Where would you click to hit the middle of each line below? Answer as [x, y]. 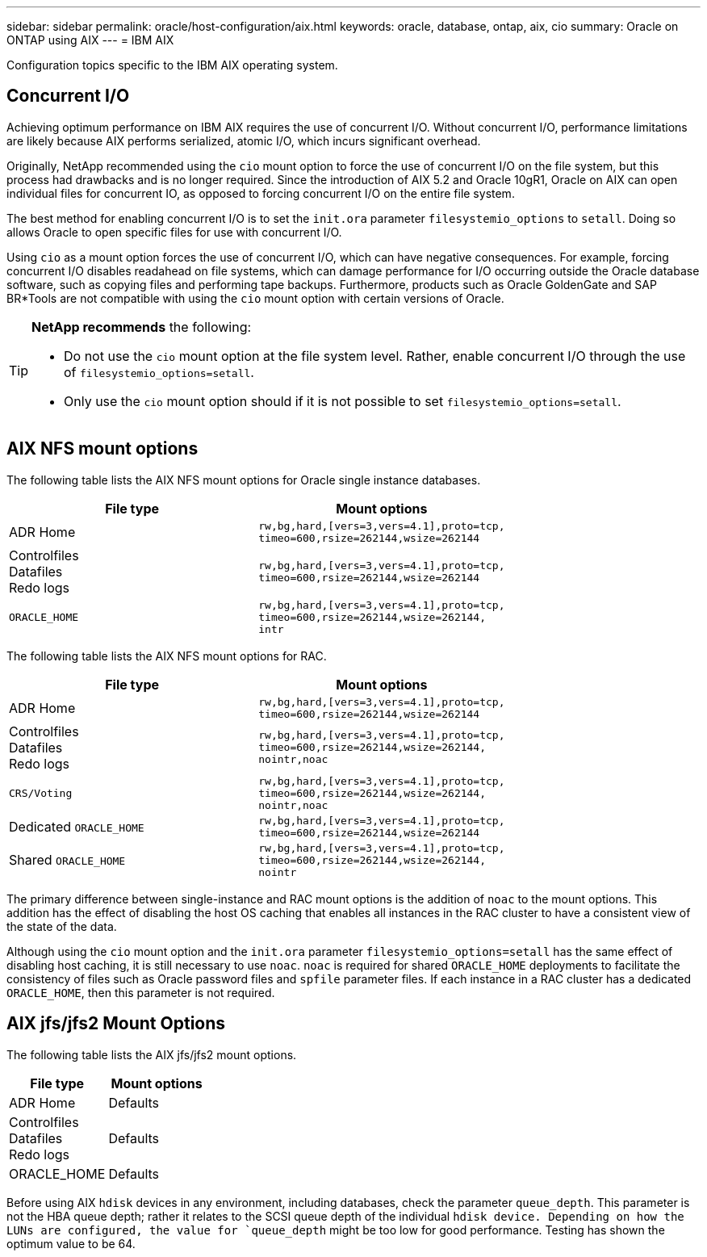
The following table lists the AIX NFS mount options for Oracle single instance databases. [244, 480]
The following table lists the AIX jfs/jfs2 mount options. [152, 1054]
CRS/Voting [41, 793]
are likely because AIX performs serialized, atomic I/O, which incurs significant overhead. [244, 140]
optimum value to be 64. [71, 1243]
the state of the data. [62, 926]
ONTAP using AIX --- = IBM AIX [90, 40]
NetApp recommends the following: [142, 327]
